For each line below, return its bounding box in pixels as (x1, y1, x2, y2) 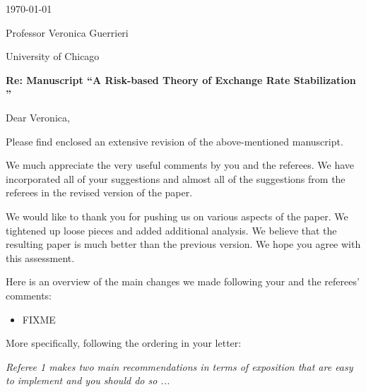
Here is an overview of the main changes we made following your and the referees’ (6, 274, 360, 289)
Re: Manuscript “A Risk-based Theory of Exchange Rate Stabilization (6, 72, 356, 87)
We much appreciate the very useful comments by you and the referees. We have (6, 158, 355, 172)
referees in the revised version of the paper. (6, 185, 193, 200)
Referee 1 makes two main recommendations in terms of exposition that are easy (6, 359, 353, 374)
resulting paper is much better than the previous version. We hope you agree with (6, 237, 361, 251)
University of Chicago (6, 49, 100, 64)
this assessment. (6, 250, 75, 265)
